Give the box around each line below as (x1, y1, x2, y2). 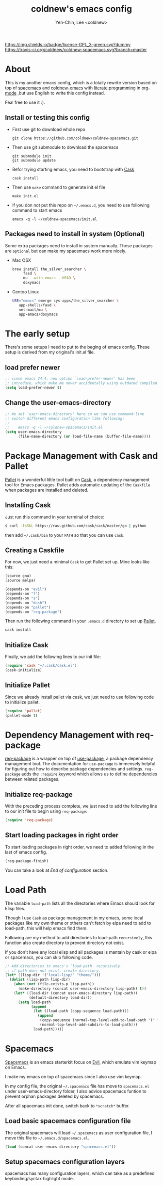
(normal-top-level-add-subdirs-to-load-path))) (39, 1022, 138, 1027)
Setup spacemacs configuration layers (5, 1157, 125, 1166)
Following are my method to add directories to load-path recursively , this (5, 934, 153, 940)
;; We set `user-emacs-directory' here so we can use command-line (5, 411, 145, 417)
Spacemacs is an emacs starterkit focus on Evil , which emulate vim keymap (5, 1059, 157, 1065)
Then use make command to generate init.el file (12, 184, 106, 190)
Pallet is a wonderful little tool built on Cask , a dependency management (5, 477, 150, 482)
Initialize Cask (5, 641, 49, 649)
